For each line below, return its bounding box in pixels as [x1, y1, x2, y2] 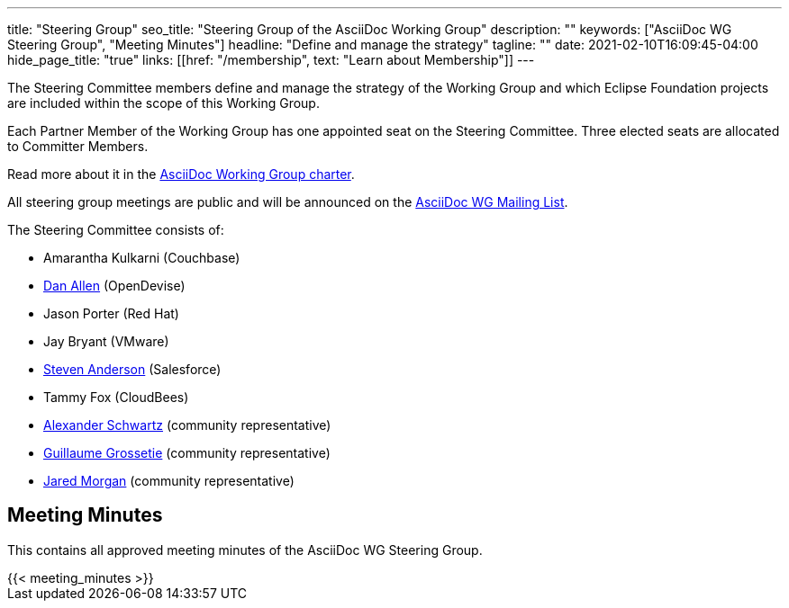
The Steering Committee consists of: [7, 222, 224, 237]
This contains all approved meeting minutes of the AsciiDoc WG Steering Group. [7, 541, 483, 558]
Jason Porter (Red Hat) [43, 306, 179, 321]
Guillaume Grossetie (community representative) [43, 445, 331, 460]
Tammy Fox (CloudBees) [43, 389, 189, 405]
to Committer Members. [7, 139, 149, 154]
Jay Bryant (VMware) [43, 334, 169, 349]
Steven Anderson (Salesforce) [43, 362, 222, 377]
